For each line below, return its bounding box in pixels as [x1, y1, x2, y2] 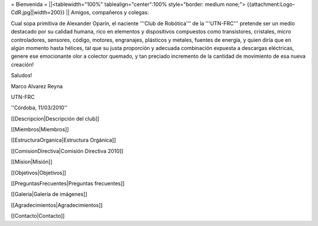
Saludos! [11, 72, 32, 79]
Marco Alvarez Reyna [11, 82, 63, 89]
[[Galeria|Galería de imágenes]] [11, 191, 88, 198]
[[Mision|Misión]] [11, 158, 53, 165]
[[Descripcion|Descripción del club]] [11, 115, 100, 122]
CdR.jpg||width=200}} [11, 9, 65, 16]
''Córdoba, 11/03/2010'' [11, 104, 68, 111]
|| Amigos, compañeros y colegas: [65, 9, 150, 16]
